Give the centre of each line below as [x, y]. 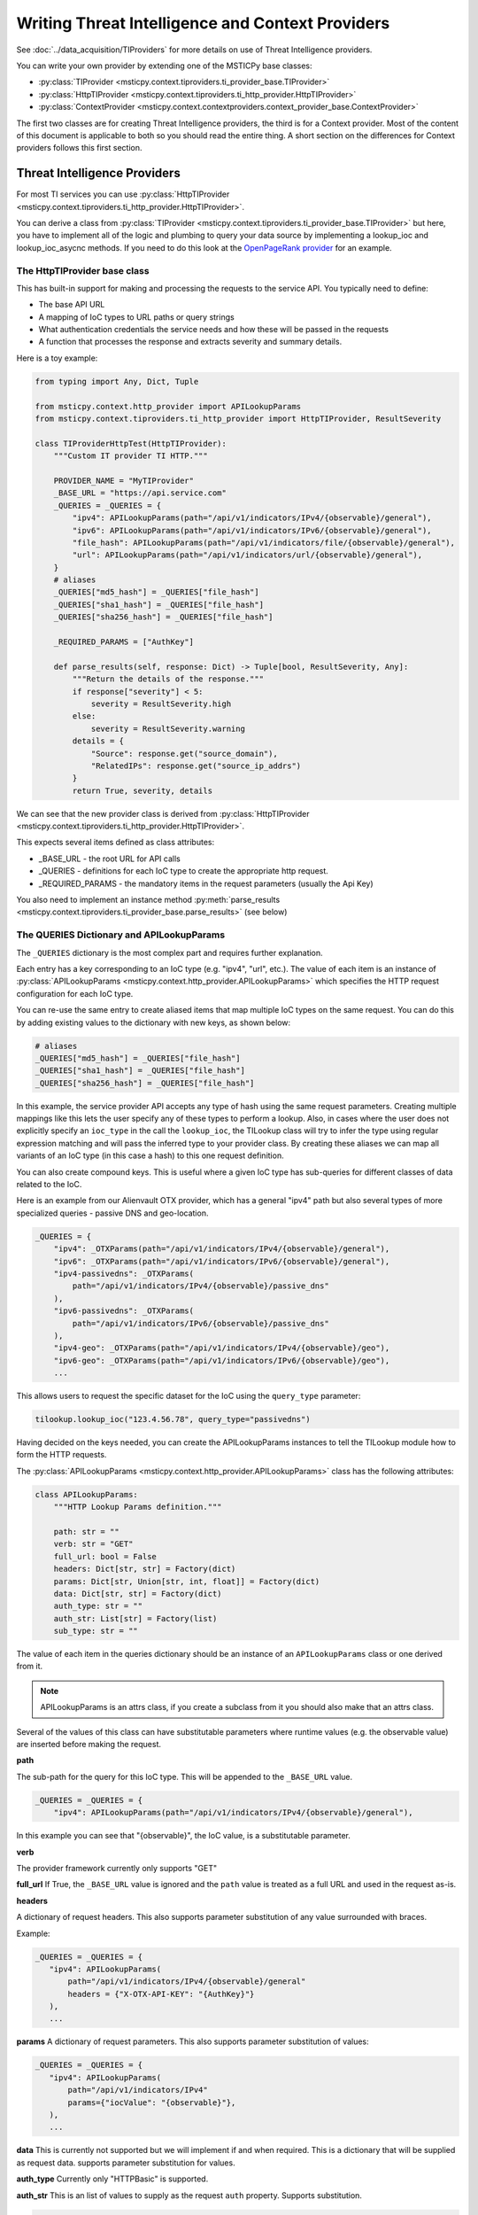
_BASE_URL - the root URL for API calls [109, 859]
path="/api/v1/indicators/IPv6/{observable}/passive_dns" [200, 1323]
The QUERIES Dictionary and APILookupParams [121, 935]
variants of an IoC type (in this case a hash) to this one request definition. [150, 1155]
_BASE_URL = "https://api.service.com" [140, 493]
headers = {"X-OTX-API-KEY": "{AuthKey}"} [161, 1994]
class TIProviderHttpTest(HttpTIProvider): [131, 443]
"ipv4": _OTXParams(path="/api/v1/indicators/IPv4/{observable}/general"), [222, 1249]
